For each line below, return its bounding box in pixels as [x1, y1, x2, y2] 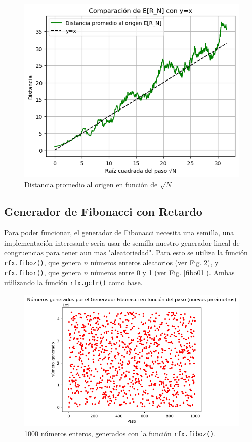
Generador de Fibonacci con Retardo [4, 204, 202, 219]
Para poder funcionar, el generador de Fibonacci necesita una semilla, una [4, 227, 234, 238]
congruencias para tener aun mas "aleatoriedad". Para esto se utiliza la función [4, 247, 248, 258]
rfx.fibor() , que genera [4, 267, 82, 277]
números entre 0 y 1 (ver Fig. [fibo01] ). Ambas [90, 267, 235, 277]
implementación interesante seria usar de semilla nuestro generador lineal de [4, 237, 240, 248]
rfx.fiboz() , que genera [4, 257, 82, 268]
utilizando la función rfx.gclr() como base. [4, 277, 143, 288]
